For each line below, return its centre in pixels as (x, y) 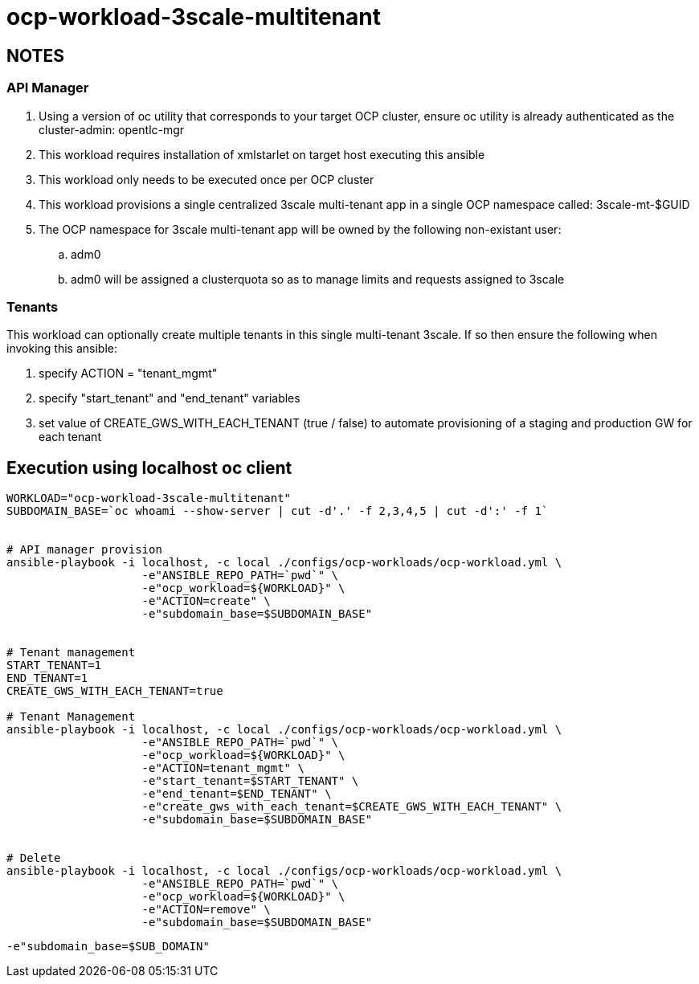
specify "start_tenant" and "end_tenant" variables (170, 398)
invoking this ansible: (62, 349)
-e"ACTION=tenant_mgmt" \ (223, 768)
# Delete (34, 858)
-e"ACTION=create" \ (206, 601)
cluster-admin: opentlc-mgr (112, 129)
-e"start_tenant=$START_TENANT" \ (250, 781)
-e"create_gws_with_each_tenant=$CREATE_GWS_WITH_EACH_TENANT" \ (352, 807)
